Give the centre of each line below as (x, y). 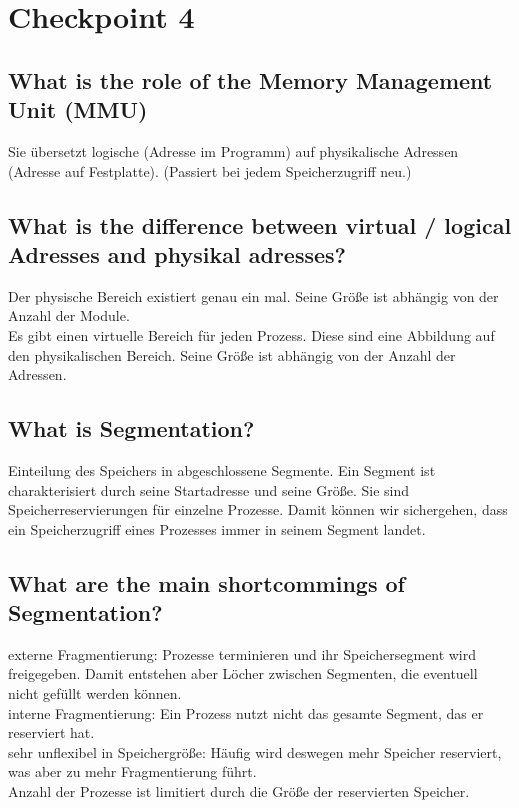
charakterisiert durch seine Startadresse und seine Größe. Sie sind (209, 489)
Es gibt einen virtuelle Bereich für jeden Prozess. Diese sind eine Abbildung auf (251, 334)
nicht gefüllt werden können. (95, 693)
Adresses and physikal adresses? (177, 253)
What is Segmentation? (131, 428)
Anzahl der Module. (69, 315)
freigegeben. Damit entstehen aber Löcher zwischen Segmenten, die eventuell (243, 673)
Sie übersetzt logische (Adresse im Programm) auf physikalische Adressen (233, 150)
